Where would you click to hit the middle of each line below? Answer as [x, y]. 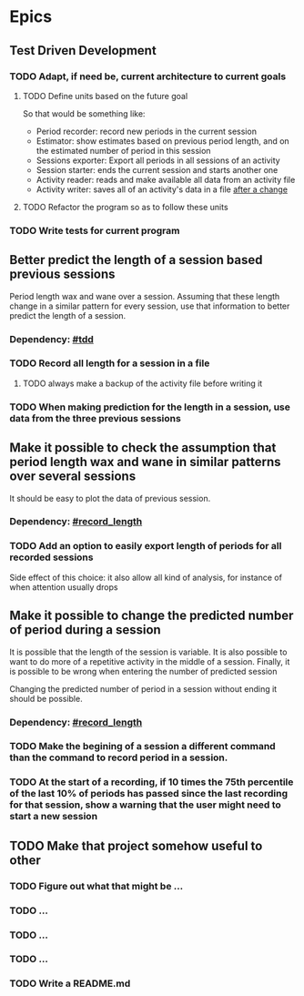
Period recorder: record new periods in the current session [147, 131]
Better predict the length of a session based [136, 260]
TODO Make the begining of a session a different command [142, 747]
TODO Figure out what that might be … [96, 886]
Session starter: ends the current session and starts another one [157, 169]
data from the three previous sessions [96, 418]
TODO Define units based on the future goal [105, 96]
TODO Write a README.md [70, 983]
